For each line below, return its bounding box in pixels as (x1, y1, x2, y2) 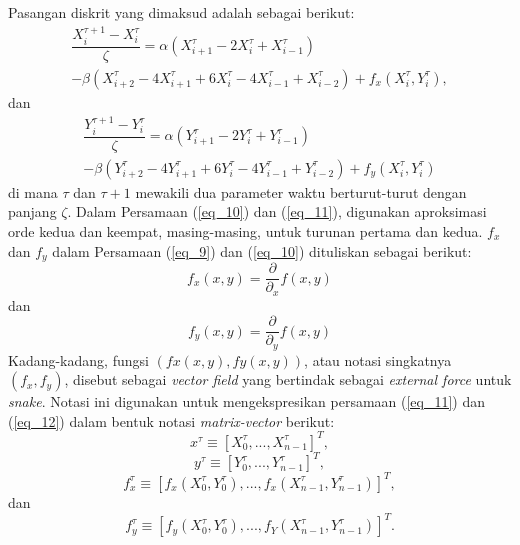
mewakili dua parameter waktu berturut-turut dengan (135, 181, 467, 202)
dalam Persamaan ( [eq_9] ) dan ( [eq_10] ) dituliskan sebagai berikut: (52, 240, 472, 261)
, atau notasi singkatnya (304, 349, 452, 370)
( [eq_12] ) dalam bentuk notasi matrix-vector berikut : (8, 410, 335, 431)
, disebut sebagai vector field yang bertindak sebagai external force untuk (64, 369, 512, 390)
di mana (8, 181, 58, 202)
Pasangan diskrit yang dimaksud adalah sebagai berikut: (8, 2, 355, 22)
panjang (8, 201, 57, 222)
